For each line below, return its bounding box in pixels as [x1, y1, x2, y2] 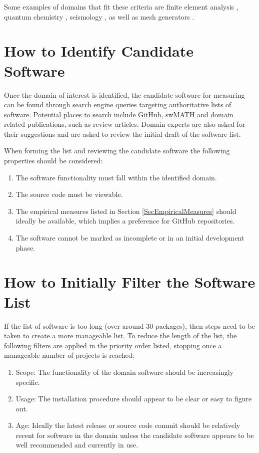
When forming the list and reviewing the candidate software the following [4, 145, 230, 156]
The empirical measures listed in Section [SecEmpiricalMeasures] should [15, 205, 236, 216]
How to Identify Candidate [4, 41, 194, 61]
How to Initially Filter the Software [4, 272, 255, 292]
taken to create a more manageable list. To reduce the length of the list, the [4, 330, 237, 341]
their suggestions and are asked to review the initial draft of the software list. [4, 128, 241, 139]
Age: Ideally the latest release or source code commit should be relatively [15, 420, 240, 430]
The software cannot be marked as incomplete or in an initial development [15, 233, 244, 243]
